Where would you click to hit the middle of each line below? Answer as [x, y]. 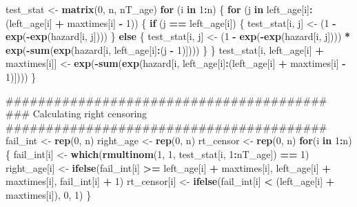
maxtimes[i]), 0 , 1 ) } [49, 194]
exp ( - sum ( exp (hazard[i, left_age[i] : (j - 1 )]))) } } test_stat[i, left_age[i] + [165, 49]
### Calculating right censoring [76, 114]
